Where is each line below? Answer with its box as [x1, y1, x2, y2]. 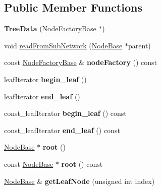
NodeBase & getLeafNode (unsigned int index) [4, 175, 155, 186]
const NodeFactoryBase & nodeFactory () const [4, 57, 157, 68]
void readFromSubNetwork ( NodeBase [4, 40, 123, 50]
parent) [128, 40, 151, 50]
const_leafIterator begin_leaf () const [4, 108, 127, 118]
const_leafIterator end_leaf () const [4, 124, 120, 135]
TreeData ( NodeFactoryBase [4, 23, 96, 34]
